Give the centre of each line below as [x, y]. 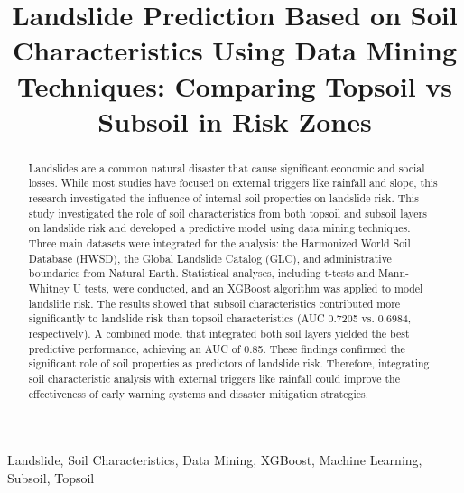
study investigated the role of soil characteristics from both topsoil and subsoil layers [227, 213]
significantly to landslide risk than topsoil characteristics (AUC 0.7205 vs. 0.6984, [220, 318]
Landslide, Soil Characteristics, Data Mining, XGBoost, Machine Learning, [215, 460]
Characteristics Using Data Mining [235, 50]
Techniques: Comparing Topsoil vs [235, 85]
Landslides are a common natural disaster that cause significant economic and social [227, 167]
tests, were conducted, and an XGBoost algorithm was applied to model [254, 288]
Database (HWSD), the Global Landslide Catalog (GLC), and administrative [210, 258]
